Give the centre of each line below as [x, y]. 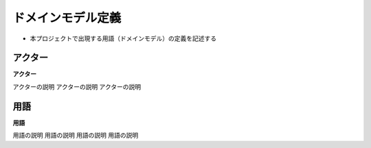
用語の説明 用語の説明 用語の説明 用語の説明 [76, 135]
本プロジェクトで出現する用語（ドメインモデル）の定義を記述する [123, 38]
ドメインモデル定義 [67, 18]
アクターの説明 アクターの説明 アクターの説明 [77, 86]
